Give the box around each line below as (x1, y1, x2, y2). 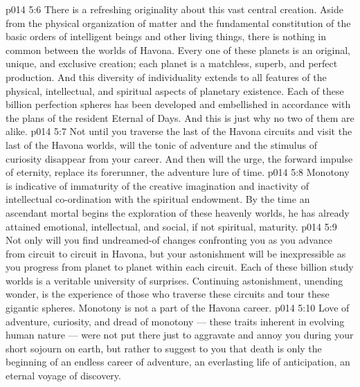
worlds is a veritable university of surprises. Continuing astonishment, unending (6, 273, 343, 287)
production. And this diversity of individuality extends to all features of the (6, 69, 327, 84)
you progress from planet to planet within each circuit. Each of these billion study (6, 260, 354, 274)
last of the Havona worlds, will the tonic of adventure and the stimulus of (6, 137, 317, 152)
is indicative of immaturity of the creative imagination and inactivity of (6, 178, 309, 192)
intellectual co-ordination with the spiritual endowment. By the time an (6, 192, 310, 206)
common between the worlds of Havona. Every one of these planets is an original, (6, 42, 350, 57)
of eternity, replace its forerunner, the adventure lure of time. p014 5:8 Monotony (6, 165, 350, 179)
